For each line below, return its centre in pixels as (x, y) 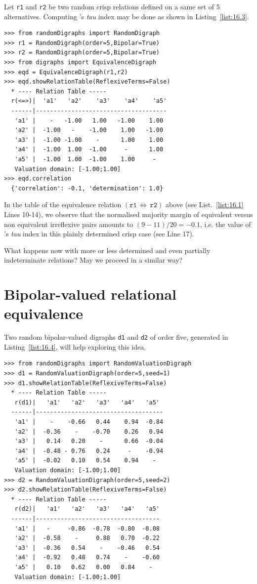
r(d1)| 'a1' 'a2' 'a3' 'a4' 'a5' (87, 402)
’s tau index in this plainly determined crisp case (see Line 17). (99, 234)
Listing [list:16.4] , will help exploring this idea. (75, 346)
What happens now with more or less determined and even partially (107, 250)
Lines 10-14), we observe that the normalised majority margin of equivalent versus (128, 214)
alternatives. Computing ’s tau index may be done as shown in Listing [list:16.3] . (127, 16)
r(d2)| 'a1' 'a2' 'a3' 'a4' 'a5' (87, 509)
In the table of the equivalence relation (63, 204)
